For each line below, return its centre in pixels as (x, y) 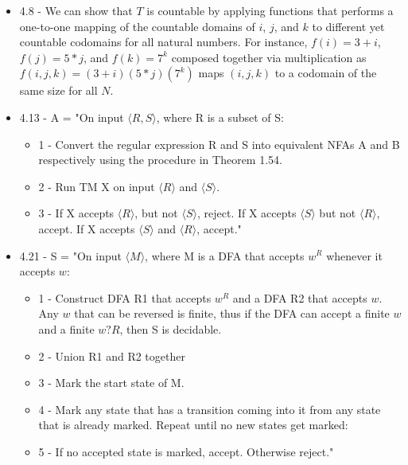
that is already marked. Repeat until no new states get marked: (193, 425)
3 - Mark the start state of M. (111, 383)
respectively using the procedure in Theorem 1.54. (160, 160)
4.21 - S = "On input (70, 255)
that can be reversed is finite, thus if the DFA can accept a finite (232, 313)
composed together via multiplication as (269, 57)
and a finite (66, 328)
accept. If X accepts (87, 228)
